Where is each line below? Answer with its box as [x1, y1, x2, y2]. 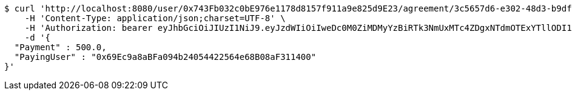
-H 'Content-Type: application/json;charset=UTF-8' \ [24, 13, 286, 23]
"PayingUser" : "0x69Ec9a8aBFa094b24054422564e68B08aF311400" [14, 52, 317, 62]
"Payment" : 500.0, [14, 42, 107, 52]
